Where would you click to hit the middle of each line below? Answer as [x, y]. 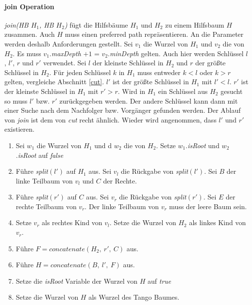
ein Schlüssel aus [183, 91]
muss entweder [159, 72]
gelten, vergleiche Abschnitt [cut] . [54, 82]
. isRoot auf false [40, 155]
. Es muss [27, 53]
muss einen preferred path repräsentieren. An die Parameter [154, 34]
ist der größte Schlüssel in [151, 82]
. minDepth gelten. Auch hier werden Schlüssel [176, 53]
